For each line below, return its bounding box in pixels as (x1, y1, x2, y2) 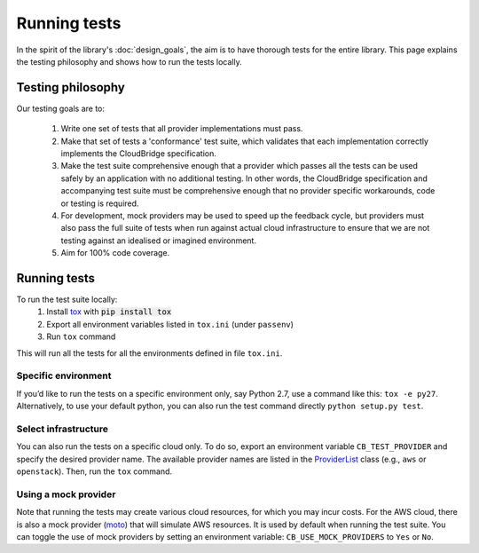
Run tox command (46, 331, 116, 342)
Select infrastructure (16, 423, 108, 435)
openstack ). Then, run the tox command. (16, 466, 173, 477)
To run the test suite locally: (16, 294, 118, 305)
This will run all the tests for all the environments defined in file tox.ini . (16, 347, 283, 359)
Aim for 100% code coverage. (60, 248, 170, 258)
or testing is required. (60, 198, 139, 209)
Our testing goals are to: (16, 103, 106, 114)
